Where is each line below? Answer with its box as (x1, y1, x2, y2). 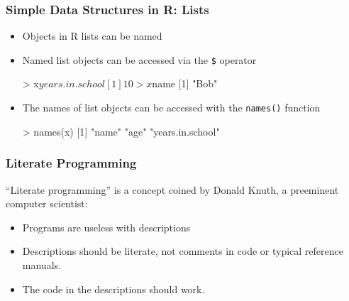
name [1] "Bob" (152, 76, 218, 91)
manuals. (22, 257, 61, 272)
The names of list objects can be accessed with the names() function (22, 100, 321, 115)
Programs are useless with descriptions (22, 219, 191, 234)
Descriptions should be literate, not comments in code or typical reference (22, 243, 343, 258)
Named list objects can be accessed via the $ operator (22, 52, 257, 67)
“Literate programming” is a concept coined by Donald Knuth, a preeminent (6, 182, 339, 197)
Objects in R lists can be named (22, 28, 162, 43)
